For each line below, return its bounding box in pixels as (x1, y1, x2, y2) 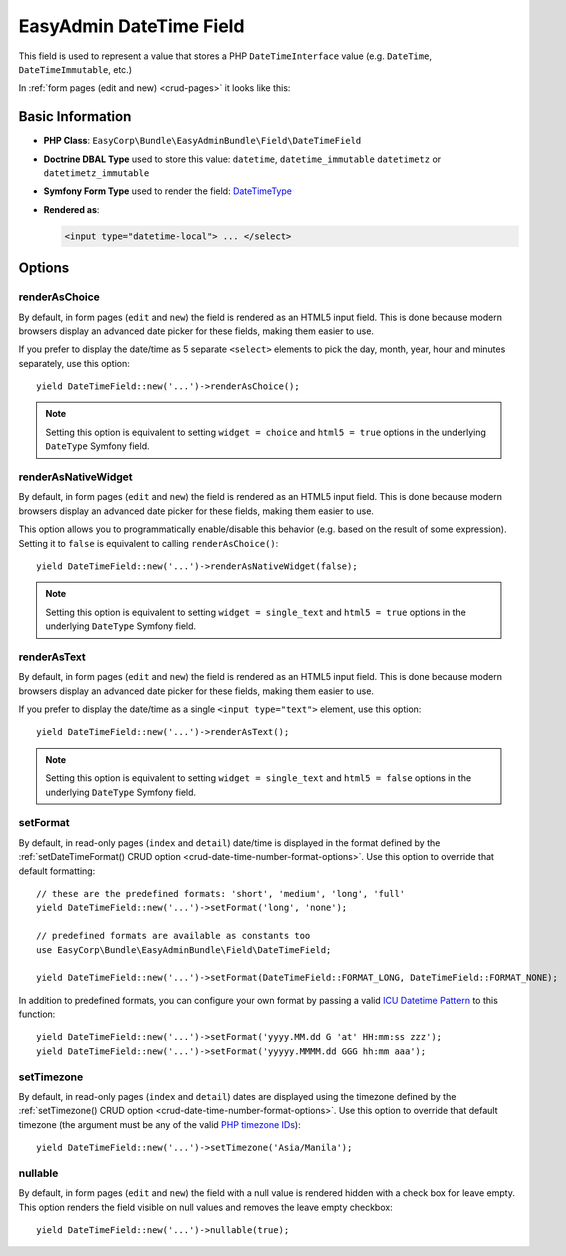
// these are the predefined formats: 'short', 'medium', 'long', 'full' (36, 888, 406, 899)
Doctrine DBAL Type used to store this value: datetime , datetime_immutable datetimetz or (43, 153, 442, 165)
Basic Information (18, 108, 132, 125)
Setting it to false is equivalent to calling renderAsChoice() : (18, 537, 279, 549)
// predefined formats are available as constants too (36, 930, 311, 942)
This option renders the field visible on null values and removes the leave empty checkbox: (18, 1201, 394, 1213)
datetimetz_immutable (43, 168, 150, 179)
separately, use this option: (18, 357, 130, 369)
